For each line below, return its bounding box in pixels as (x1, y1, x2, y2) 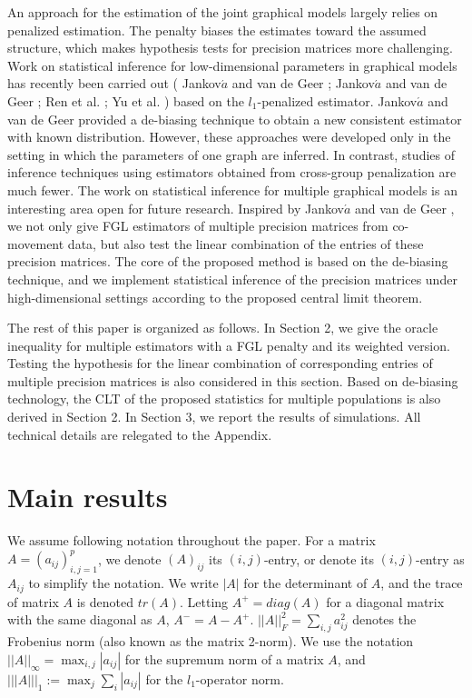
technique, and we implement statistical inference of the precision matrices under (7, 269, 457, 288)
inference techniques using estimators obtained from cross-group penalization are (7, 163, 457, 182)
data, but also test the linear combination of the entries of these (67, 234, 424, 253)
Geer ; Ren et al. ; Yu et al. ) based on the (7, 91, 244, 110)
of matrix (7, 592, 59, 611)
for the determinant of (243, 573, 368, 593)
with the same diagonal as (7, 610, 152, 629)
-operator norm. (195, 669, 284, 688)
